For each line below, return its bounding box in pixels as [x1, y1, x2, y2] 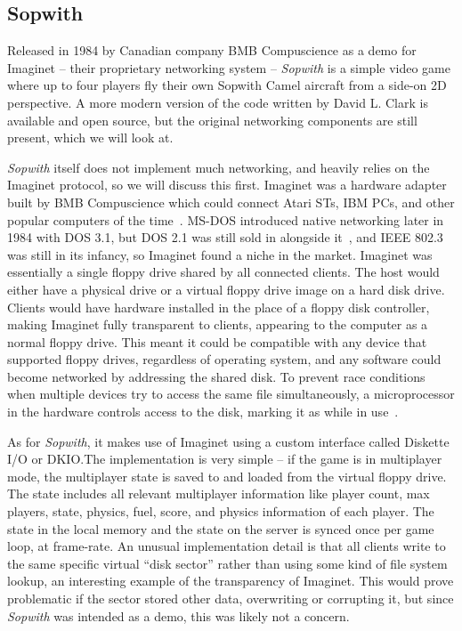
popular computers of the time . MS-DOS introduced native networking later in [7, 210, 444, 229]
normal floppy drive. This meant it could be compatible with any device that [7, 332, 427, 351]
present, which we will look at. [7, 128, 174, 147]
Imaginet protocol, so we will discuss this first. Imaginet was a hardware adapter [7, 175, 447, 194]
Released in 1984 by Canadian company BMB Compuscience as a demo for [7, 41, 417, 60]
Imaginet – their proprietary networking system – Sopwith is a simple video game [7, 58, 450, 77]
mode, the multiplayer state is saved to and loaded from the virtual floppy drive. [7, 466, 447, 485]
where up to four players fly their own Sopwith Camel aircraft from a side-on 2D [7, 76, 447, 94]
